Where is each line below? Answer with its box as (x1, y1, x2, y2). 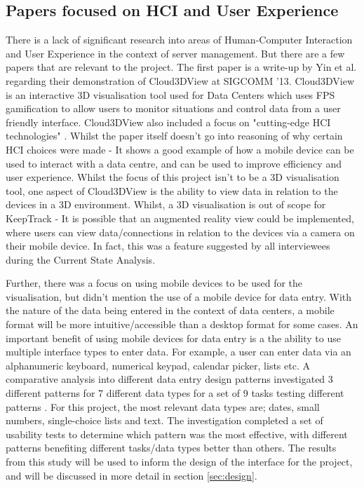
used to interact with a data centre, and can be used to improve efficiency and (6, 156, 342, 170)
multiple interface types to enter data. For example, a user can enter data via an (6, 344, 351, 359)
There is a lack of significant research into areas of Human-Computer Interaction (6, 32, 353, 47)
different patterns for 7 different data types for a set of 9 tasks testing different (6, 386, 344, 400)
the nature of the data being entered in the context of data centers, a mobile (6, 303, 335, 318)
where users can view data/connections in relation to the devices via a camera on (6, 224, 355, 239)
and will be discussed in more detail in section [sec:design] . (6, 468, 257, 482)
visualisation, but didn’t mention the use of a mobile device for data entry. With (6, 289, 352, 304)
